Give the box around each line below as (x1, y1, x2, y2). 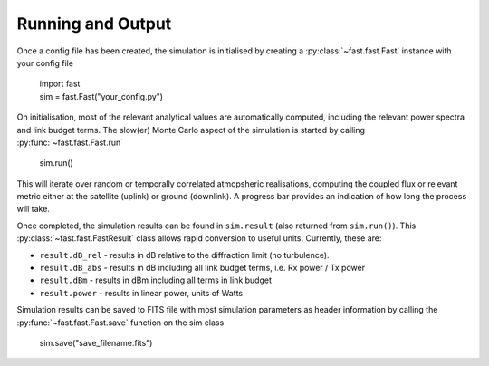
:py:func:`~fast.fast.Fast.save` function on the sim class (16, 317, 225, 328)
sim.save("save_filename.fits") (39, 337, 153, 348)
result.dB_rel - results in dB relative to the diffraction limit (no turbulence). (39, 249, 330, 260)
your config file (16, 57, 74, 68)
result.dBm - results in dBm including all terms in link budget (39, 274, 272, 285)
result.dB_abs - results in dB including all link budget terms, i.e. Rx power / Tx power (39, 263, 366, 274)
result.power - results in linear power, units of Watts (39, 287, 244, 298)
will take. (16, 204, 50, 215)
